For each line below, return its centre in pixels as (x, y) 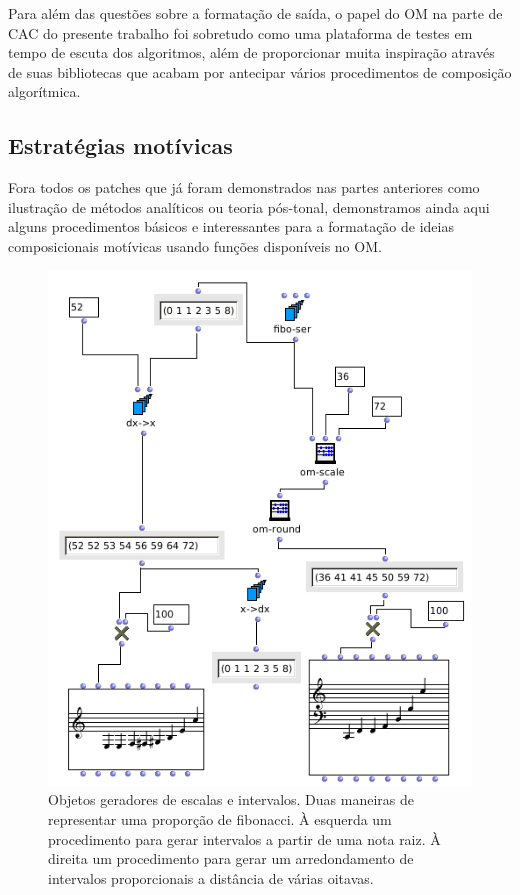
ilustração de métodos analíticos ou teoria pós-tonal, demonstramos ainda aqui (249, 206)
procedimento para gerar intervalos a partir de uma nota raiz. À (244, 838)
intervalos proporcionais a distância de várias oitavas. (211, 877)
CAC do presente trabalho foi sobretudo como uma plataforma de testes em (240, 32)
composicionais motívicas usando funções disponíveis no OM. (195, 245)
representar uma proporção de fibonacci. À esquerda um (220, 819)
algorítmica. (44, 91)
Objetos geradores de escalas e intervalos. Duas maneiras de (231, 799)
